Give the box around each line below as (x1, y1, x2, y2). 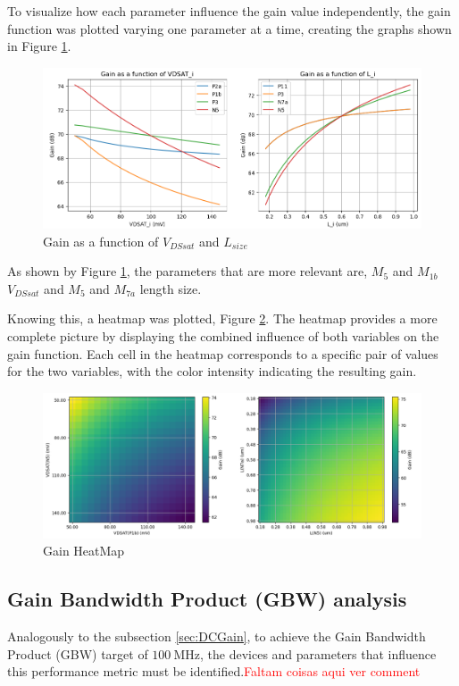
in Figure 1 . (7, 37, 71, 55)
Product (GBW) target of (7, 644, 148, 663)
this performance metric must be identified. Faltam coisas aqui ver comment (7, 662, 421, 681)
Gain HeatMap (43, 541, 125, 560)
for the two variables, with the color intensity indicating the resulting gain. (7, 362, 417, 381)
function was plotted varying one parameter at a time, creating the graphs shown (7, 19, 452, 38)
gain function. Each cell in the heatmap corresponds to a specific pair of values (7, 344, 438, 363)
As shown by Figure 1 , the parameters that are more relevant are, (7, 262, 368, 280)
